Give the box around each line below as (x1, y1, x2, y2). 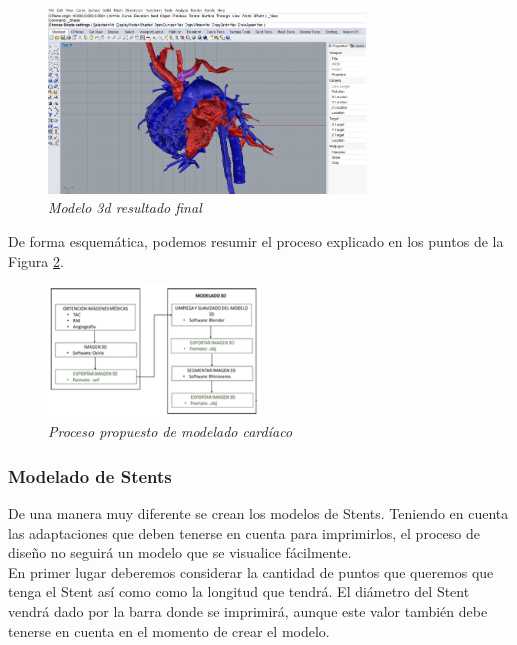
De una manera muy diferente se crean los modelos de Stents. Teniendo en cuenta (8, 503, 509, 523)
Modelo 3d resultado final (48, 197, 202, 218)
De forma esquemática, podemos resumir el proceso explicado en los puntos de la (8, 230, 504, 251)
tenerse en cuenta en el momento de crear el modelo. (8, 620, 330, 641)
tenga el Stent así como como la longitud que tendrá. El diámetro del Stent (8, 581, 470, 602)
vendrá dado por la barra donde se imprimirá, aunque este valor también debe (8, 600, 488, 621)
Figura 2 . (8, 250, 64, 271)
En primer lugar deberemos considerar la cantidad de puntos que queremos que (8, 561, 494, 582)
